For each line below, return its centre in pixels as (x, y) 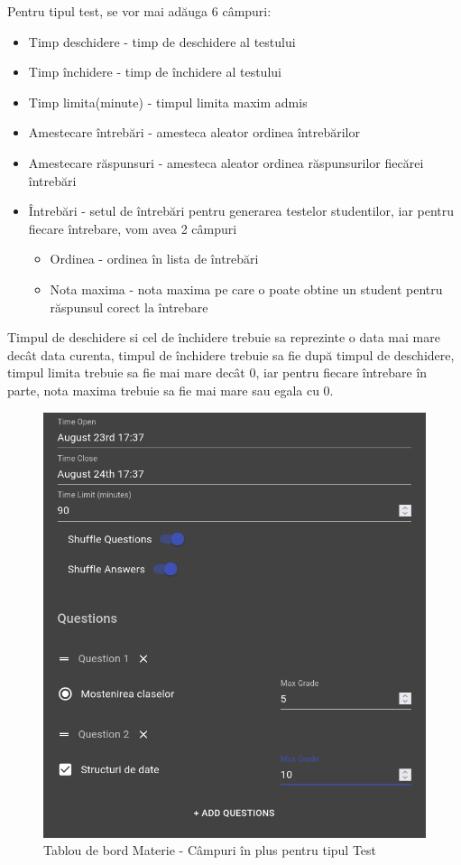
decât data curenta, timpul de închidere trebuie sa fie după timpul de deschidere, (231, 354)
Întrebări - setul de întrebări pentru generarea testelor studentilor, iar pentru (241, 211)
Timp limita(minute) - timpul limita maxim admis (168, 102)
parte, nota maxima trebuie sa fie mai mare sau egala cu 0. (171, 390)
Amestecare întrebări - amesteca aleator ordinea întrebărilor (194, 132)
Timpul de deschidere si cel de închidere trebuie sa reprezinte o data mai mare (224, 337)
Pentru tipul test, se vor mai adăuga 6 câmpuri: (139, 11)
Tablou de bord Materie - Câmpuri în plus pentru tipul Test (210, 850)
